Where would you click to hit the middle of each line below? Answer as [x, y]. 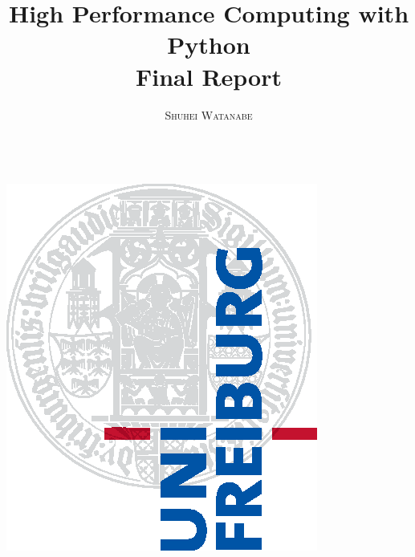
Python [209, 45]
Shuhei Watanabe [209, 114]
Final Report [208, 76]
